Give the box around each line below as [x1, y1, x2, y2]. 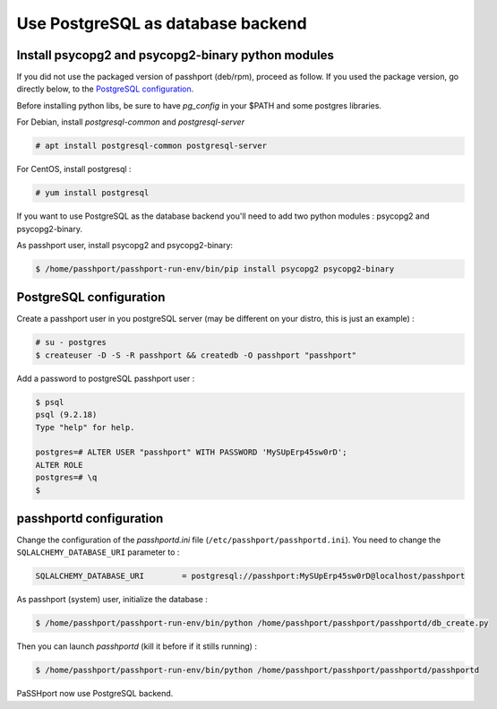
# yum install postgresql [35, 188, 150, 198]
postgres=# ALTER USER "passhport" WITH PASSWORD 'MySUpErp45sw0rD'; [35, 447, 347, 457]
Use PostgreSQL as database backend [16, 13, 308, 33]
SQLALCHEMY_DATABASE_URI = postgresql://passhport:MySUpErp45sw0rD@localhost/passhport [35, 571, 466, 582]
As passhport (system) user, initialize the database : [16, 594, 208, 605]
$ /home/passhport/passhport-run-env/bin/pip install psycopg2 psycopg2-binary [35, 264, 395, 273]
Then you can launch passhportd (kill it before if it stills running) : [16, 641, 257, 652]
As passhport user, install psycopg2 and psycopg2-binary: [16, 239, 233, 250]
